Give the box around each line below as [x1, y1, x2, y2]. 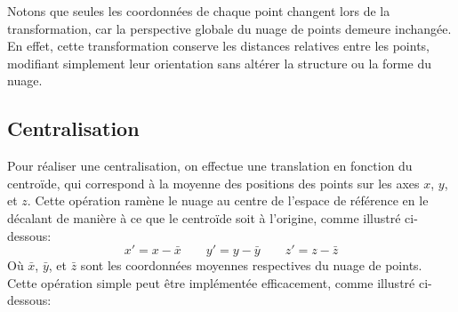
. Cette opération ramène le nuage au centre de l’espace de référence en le [27, 191, 429, 210]
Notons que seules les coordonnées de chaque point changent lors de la [7, 2, 390, 20]
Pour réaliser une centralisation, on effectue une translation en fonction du [7, 156, 413, 175]
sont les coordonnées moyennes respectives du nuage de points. [80, 256, 422, 275]
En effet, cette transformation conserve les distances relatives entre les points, [7, 36, 430, 55]
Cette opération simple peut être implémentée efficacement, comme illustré [7, 273, 415, 292]
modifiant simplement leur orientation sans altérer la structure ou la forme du [7, 53, 431, 72]
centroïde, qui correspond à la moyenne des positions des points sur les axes [7, 173, 420, 192]
